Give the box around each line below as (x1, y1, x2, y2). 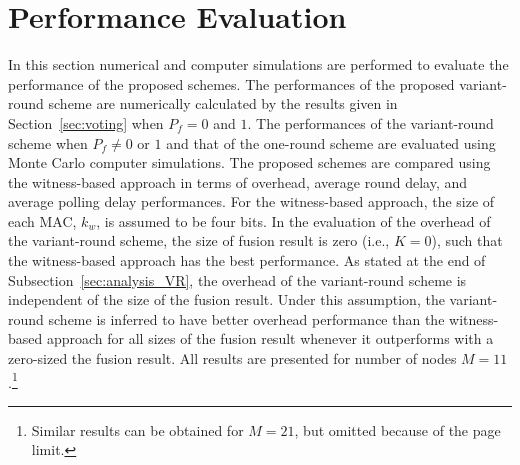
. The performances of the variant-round (247, 112, 494, 133)
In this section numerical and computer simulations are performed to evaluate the (8, 54, 509, 75)
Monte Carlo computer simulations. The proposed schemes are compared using (8, 152, 491, 173)
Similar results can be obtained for (31, 419, 244, 440)
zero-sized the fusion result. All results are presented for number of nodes (8, 348, 457, 369)
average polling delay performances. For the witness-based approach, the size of (8, 191, 495, 212)
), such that (431, 230, 503, 251)
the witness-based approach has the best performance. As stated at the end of (8, 250, 486, 271)
